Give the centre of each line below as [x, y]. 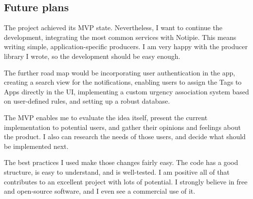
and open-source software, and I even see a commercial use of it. [100, 191]
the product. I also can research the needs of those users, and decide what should [125, 136]
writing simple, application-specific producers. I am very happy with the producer [126, 46]
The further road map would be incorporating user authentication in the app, [120, 72]
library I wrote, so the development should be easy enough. [92, 56]
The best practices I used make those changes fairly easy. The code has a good [121, 162]
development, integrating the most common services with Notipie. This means [120, 37]
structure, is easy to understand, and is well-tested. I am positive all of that [117, 172]
